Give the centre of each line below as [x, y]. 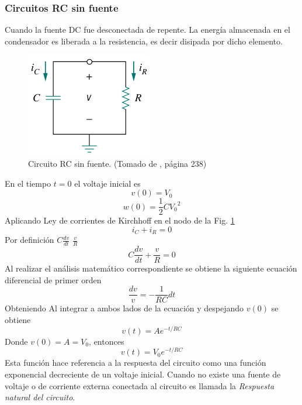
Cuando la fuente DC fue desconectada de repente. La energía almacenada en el [147, 30]
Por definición [29, 240]
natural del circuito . [40, 397]
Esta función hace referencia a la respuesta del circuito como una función [136, 363]
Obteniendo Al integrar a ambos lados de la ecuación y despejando [124, 308]
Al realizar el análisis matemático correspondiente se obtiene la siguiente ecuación [151, 268]
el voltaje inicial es [107, 183]
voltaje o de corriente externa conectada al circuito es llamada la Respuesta [140, 385]
